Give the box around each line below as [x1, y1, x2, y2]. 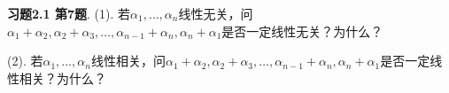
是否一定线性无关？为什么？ [221, 21, 383, 40]
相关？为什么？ [19, 68, 106, 87]
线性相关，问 [90, 51, 166, 70]
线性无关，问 [178, 4, 253, 22]
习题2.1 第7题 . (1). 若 [7, 4, 130, 22]
